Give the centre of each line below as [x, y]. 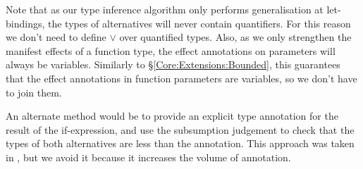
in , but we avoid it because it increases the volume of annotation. [148, 157]
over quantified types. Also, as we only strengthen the [235, 37]
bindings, [25, 23]
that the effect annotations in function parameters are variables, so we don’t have [181, 78]
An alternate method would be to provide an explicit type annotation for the [172, 116]
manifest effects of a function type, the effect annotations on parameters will [171, 50]
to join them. [34, 92]
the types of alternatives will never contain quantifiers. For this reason [199, 23]
